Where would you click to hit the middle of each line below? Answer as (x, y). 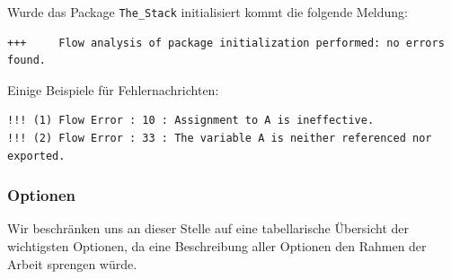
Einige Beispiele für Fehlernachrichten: (113, 89)
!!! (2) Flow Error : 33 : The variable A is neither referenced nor (220, 139)
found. (27, 61)
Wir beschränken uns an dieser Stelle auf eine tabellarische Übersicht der (208, 228)
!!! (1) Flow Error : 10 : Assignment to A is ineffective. (191, 121)
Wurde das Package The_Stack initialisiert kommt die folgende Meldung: (208, 12)
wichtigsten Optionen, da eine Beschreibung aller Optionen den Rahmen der (217, 246)
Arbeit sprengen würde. (72, 263)
